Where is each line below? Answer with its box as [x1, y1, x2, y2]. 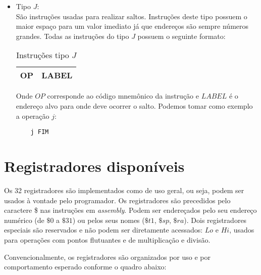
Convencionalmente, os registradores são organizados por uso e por [4, 251, 211, 262]
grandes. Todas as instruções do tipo [16, 30, 129, 41]
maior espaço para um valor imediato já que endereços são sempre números [16, 21, 249, 31]
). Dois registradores [184, 214, 247, 225]
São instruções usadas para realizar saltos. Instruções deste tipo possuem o [16, 11, 247, 21]
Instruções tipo [16, 49, 69, 61]
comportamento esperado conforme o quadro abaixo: [4, 261, 167, 272]
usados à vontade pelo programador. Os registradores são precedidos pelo [4, 195, 231, 205]
